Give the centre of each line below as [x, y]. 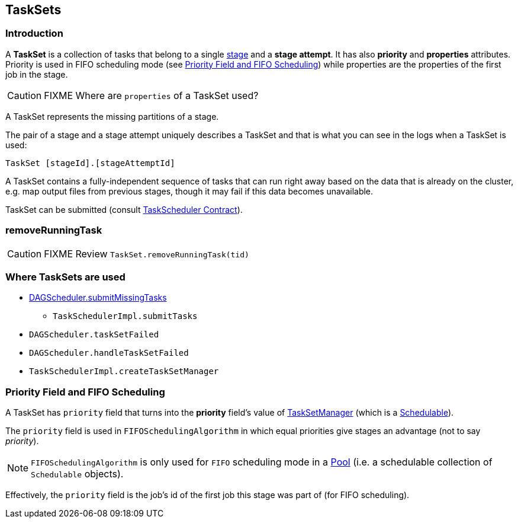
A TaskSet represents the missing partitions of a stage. [112, 116]
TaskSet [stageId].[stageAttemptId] [90, 163]
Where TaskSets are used [65, 277]
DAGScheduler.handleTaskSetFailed [109, 353]
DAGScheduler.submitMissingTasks [98, 298]
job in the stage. [37, 74]
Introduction [34, 34]
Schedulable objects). [77, 474]
